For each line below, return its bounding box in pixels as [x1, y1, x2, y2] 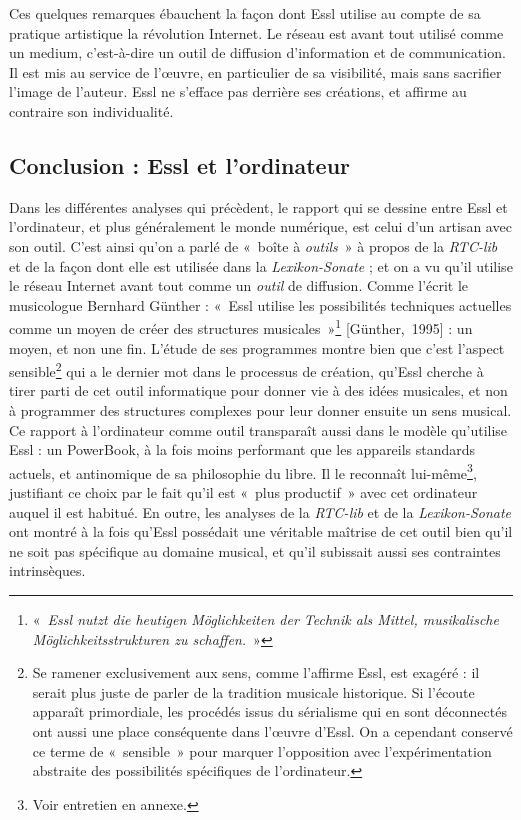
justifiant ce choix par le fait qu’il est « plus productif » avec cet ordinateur [9, 482, 478, 503]
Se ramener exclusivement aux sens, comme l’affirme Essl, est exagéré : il [32, 662, 480, 683]
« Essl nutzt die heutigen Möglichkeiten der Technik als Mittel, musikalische [32, 609, 499, 630]
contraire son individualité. [9, 100, 174, 121]
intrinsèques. [9, 560, 86, 581]
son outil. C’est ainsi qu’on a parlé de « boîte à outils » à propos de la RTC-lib [9, 235, 498, 256]
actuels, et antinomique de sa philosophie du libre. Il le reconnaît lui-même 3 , [9, 459, 477, 483]
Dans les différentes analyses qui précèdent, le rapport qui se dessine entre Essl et [9, 196, 508, 217]
